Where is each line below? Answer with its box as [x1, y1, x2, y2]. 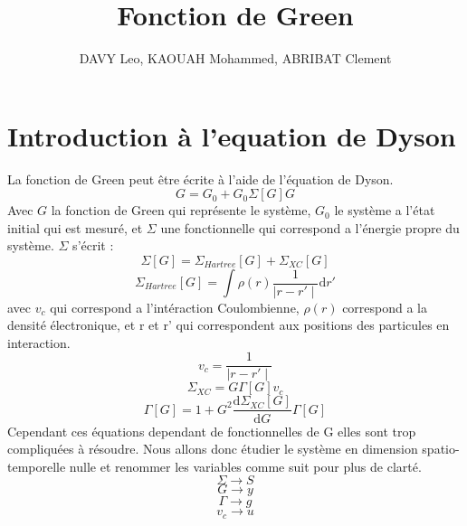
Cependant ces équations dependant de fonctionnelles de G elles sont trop [7, 421, 416, 440]
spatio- [422, 439, 460, 458]
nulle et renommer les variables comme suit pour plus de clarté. [69, 456, 422, 475]
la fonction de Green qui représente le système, [51, 201, 311, 220]
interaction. [7, 333, 71, 352]
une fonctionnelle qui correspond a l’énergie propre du [160, 218, 460, 237]
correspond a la [342, 297, 428, 316]
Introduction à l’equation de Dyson [7, 117, 456, 154]
